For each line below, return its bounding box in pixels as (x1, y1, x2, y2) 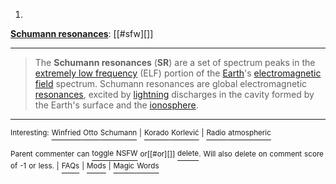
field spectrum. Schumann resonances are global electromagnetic (34, 78, 308, 89)
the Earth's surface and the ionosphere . (34, 99, 199, 111)
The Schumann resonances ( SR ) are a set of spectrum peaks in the (34, 57, 316, 68)
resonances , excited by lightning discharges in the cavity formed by (34, 89, 315, 100)
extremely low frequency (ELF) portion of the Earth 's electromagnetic (34, 67, 322, 79)
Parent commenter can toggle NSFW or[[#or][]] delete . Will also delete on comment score (10, 149, 324, 159)
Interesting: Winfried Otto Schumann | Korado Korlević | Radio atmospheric (10, 128, 272, 138)
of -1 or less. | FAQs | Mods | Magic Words (10, 161, 160, 171)
